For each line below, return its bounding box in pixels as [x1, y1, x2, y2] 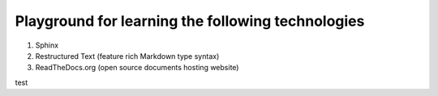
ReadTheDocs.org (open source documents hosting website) [35, 63, 239, 73]
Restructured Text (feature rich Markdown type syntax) [35, 51, 220, 61]
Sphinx [35, 40, 59, 50]
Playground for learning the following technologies [15, 12, 365, 30]
